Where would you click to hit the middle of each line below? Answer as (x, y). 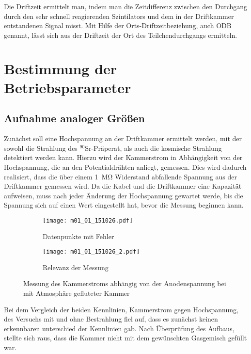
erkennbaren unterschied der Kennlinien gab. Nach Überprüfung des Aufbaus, (119, 328)
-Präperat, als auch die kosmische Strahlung (157, 148)
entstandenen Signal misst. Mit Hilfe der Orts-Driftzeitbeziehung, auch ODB (118, 25)
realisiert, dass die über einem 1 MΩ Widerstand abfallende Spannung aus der (120, 176)
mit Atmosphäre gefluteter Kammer (77, 293)
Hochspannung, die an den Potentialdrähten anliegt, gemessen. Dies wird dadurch (125, 167)
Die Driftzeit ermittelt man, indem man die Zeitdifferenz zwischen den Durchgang (126, 6)
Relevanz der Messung (76, 267)
